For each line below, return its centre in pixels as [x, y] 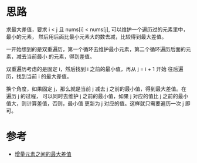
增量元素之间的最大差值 [43, 154]
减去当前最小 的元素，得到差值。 [55, 56]
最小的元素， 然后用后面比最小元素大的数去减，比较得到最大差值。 [86, 36]
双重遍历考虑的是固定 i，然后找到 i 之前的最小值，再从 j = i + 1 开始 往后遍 [95, 69]
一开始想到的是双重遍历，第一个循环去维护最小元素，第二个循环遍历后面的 [96, 49]
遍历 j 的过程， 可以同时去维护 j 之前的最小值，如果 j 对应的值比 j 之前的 [92, 96]
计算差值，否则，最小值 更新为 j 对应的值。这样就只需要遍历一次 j [105, 103]
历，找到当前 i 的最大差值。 [39, 76]
